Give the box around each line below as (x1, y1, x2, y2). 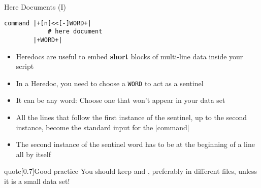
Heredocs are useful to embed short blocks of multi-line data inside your (16, 51, 243, 61)
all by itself (16, 148, 51, 159)
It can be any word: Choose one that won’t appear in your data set (16, 95, 225, 105)
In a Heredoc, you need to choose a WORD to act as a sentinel (16, 78, 204, 88)
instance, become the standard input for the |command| (16, 122, 189, 132)
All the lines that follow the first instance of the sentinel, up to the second (16, 112, 247, 122)
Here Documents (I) (4, 2, 67, 12)
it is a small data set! (4, 175, 70, 186)
